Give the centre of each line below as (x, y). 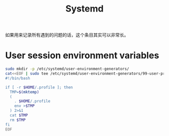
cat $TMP (19, 115)
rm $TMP (18, 120)
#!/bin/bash (18, 78)
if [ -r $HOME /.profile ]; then (39, 87)
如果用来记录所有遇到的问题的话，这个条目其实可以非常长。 (67, 35)
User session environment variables (82, 55)
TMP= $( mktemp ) (24, 92)
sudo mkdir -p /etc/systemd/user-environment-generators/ (67, 69)
